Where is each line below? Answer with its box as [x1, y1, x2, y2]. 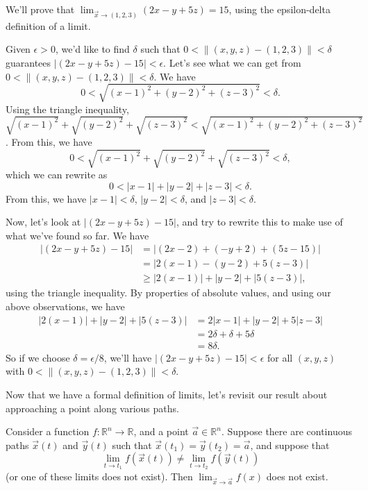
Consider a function [6, 424, 90, 439]
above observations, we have [6, 299, 125, 314]
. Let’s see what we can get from [163, 56, 301, 69]
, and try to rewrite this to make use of [176, 214, 343, 229]
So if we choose [6, 350, 70, 364]
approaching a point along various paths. [6, 400, 179, 415]
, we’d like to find [55, 42, 130, 56]
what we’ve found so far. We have [6, 228, 149, 242]
